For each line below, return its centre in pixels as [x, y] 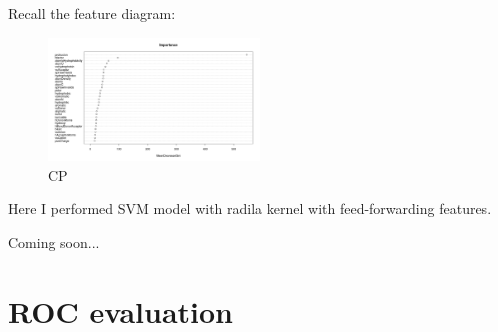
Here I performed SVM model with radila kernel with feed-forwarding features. [250, 208]
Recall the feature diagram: [92, 13]
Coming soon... [54, 241]
